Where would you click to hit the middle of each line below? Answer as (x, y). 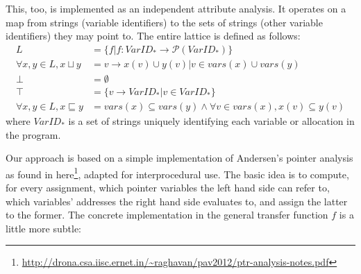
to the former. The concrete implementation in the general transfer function (167, 215)
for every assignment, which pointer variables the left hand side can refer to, (168, 187)
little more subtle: (44, 228)
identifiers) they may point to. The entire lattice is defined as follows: (153, 36)
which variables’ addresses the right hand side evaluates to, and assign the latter (177, 201)
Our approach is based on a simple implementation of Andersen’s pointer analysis (179, 158)
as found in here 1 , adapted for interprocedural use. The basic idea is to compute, (177, 173)
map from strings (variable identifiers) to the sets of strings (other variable (164, 22)
